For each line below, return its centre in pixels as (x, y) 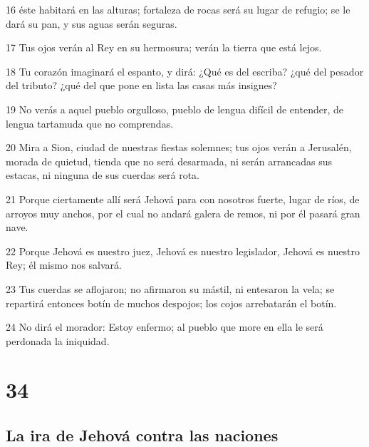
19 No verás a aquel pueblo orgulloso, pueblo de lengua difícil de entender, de (175, 109)
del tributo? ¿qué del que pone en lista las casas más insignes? (141, 85)
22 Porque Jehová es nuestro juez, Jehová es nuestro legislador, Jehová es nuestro (183, 251)
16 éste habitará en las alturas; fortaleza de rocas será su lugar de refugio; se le (178, 9)
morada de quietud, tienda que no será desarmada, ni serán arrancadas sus (169, 161)
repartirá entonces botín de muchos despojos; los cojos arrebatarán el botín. (171, 303)
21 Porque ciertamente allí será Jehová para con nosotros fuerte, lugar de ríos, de (183, 199)
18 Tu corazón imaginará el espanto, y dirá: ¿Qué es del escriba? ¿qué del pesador (185, 71)
